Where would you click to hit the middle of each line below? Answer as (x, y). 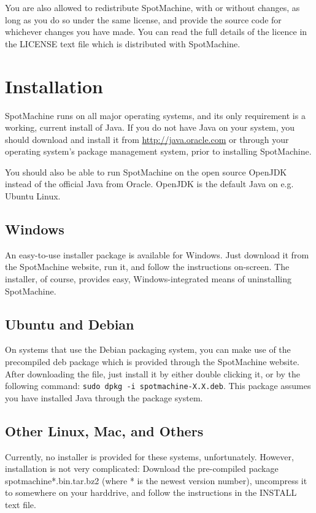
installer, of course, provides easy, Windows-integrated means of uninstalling (148, 279)
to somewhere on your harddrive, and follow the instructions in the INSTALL (151, 492)
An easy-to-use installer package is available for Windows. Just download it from (157, 254)
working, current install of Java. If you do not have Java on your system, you (150, 127)
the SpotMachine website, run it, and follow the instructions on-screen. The (147, 267)
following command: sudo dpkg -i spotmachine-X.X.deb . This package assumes (158, 386)
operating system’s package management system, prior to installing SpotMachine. (158, 151)
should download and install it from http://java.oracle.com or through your (147, 139)
